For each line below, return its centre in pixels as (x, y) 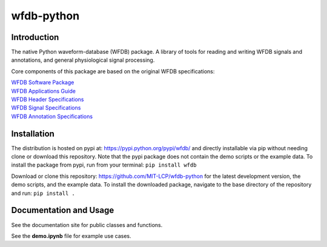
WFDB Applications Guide (43, 91)
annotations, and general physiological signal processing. (83, 60)
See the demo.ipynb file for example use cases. (71, 235)
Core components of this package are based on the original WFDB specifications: (113, 71)
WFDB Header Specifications (48, 99)
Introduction (35, 37)
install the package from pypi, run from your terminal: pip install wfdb (104, 165)
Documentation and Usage (63, 210)
